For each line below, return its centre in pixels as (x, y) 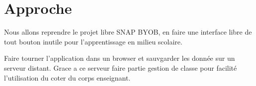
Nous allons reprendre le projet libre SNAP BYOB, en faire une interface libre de (128, 32)
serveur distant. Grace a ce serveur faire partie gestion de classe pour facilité (121, 67)
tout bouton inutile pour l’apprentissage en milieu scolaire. (93, 41)
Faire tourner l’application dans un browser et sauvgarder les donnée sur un (120, 58)
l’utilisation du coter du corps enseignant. (67, 77)
